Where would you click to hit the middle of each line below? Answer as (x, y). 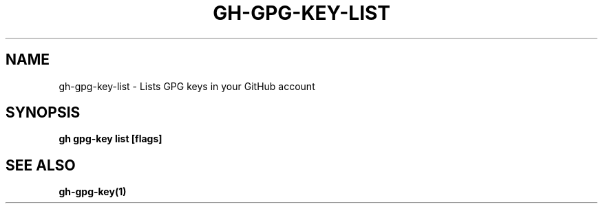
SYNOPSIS (43, 113)
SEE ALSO (41, 165)
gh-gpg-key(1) (93, 192)
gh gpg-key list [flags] (110, 139)
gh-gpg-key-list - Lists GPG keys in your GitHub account (187, 86)
